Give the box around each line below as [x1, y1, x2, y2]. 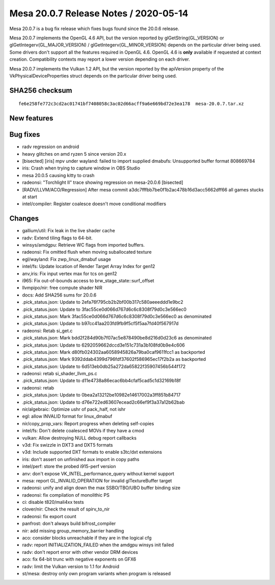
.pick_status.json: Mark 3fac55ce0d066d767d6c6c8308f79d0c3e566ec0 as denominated [22, 313, 212, 319]
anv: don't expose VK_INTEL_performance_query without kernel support [22, 470, 175, 477]
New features [9, 114, 53, 123]
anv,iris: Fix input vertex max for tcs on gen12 [22, 271, 117, 277]
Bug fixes [9, 130, 40, 139]
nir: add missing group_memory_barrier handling [22, 527, 124, 533]
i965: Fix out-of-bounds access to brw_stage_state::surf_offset [22, 277, 155, 283]
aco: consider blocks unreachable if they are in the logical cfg [22, 535, 152, 541]
